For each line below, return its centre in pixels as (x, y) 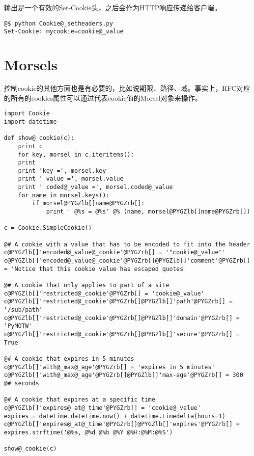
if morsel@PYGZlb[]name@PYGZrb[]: (88, 203)
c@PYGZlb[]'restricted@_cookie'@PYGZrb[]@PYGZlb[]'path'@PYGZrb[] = (118, 302)
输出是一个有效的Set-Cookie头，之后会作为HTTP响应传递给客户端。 (113, 7)
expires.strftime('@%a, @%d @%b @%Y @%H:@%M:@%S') (88, 432)
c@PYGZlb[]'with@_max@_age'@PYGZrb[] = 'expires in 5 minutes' (110, 367)
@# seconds (22, 383)
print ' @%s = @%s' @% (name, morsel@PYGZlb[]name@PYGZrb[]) (148, 212)
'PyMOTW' (18, 326)
